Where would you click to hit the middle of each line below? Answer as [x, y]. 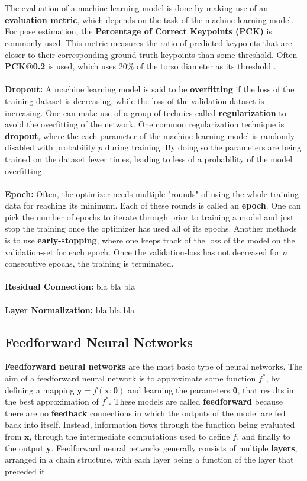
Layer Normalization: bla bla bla [70, 310]
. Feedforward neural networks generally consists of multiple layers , [174, 448]
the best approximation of [52, 401]
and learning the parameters [179, 389]
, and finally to [264, 436]
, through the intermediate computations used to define [130, 436]
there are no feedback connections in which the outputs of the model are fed [145, 413]
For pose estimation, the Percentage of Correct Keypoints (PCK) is [138, 31]
